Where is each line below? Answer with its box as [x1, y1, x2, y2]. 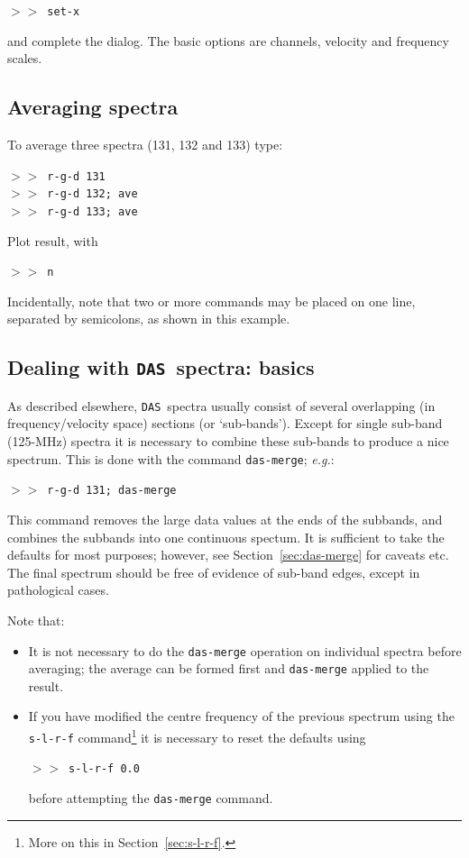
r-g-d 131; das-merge [47, 484, 177, 497]
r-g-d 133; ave [47, 205, 138, 218]
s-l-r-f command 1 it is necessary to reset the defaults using [28, 726, 366, 746]
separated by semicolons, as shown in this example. [7, 309, 290, 328]
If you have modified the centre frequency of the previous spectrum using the [28, 707, 455, 726]
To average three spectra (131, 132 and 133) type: [7, 135, 283, 154]
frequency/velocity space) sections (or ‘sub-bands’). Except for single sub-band [7, 414, 443, 433]
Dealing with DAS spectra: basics [7, 353, 315, 381]
